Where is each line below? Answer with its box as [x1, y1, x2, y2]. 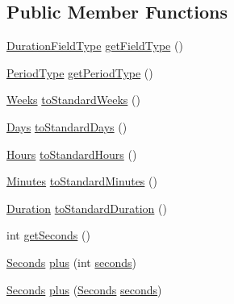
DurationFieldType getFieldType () [6, 37, 183, 54]
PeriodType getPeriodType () [6, 64, 153, 81]
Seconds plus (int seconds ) [6, 253, 136, 270]
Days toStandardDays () [6, 118, 127, 135]
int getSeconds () [6, 227, 90, 244]
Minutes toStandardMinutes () [6, 173, 157, 189]
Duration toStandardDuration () [6, 199, 167, 216]
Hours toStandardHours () [6, 145, 137, 162]
